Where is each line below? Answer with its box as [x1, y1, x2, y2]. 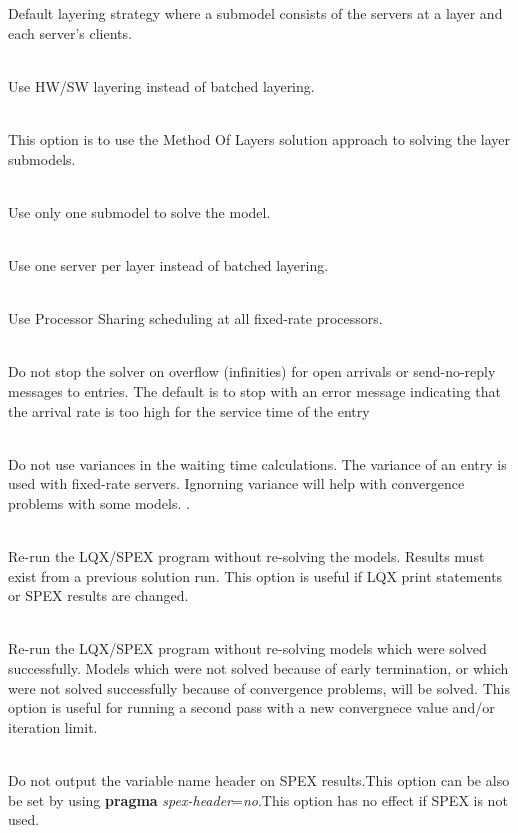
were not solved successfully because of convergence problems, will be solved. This [8, 677, 510, 698]
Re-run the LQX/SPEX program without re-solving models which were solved [8, 638, 487, 659]
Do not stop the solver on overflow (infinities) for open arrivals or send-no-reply [8, 361, 496, 382]
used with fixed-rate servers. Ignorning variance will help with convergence [8, 473, 465, 494]
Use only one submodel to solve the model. [8, 201, 271, 222]
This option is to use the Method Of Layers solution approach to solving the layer [8, 128, 511, 149]
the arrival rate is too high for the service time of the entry [8, 400, 370, 421]
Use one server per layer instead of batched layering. [8, 254, 329, 275]
